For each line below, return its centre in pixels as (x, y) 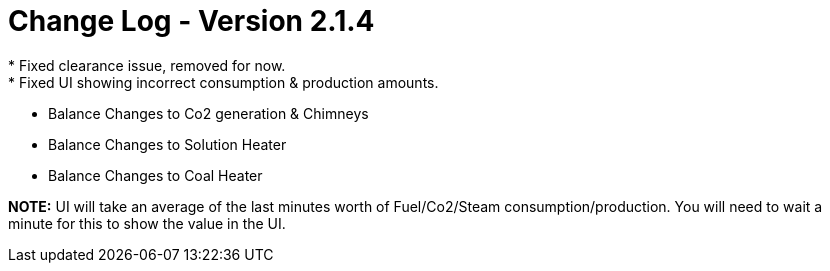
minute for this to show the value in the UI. (147, 223)
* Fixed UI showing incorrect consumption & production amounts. (223, 82)
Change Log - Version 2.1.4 (191, 21)
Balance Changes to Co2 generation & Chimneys (208, 113)
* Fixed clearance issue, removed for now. (147, 65)
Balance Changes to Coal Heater (155, 175)
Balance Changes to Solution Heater (167, 144)
